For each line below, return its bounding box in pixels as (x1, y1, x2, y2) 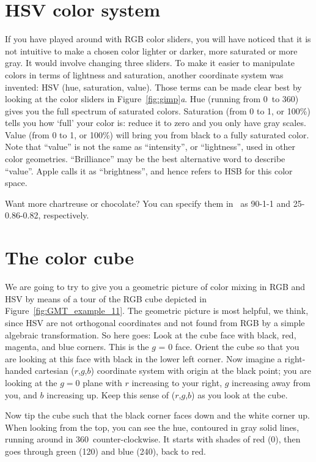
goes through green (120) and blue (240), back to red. (5, 444, 206, 457)
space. (5, 176, 28, 189)
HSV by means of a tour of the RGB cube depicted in (5, 292, 207, 305)
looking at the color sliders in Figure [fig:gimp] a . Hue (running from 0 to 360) (5, 92, 299, 105)
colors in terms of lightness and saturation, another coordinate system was (5, 68, 284, 81)
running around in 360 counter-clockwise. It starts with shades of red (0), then (5, 433, 301, 445)
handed (5, 364, 32, 377)
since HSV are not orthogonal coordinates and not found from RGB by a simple (5, 316, 305, 329)
